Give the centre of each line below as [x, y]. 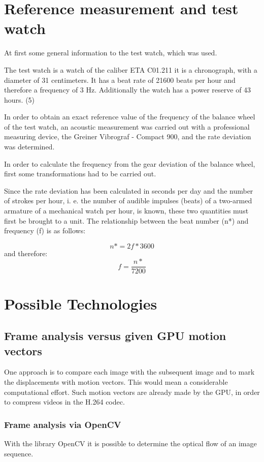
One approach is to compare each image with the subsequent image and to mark [129, 372]
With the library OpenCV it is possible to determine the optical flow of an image [130, 443]
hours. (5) [20, 99]
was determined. [29, 147]
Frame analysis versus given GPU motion [115, 336]
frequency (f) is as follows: [45, 230]
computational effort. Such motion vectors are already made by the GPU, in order [132, 392]
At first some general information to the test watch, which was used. [111, 53]
